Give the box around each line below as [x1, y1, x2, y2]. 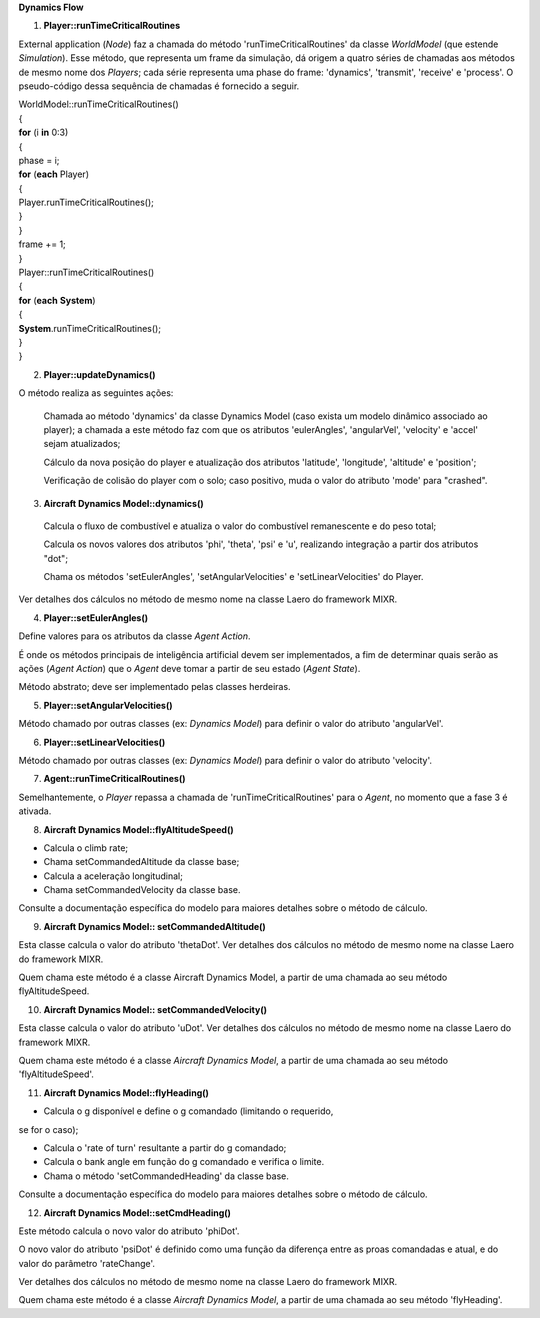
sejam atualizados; [43, 438, 121, 450]
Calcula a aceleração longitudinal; [43, 870, 184, 882]
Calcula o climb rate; [43, 841, 129, 854]
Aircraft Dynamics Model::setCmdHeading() [43, 1206, 232, 1219]
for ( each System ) [18, 294, 96, 306]
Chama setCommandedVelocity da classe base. [43, 884, 241, 896]
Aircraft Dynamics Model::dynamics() [43, 497, 204, 509]
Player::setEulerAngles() [43, 611, 149, 624]
